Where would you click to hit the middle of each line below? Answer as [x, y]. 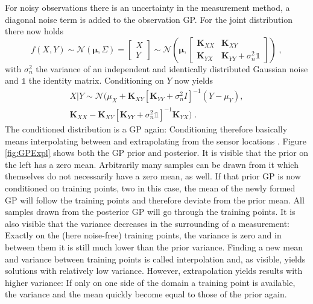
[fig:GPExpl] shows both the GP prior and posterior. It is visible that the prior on [157, 153]
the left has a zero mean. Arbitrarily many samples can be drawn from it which [152, 164]
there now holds [34, 31]
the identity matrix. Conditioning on [96, 80]
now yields [194, 80]
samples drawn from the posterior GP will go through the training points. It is [150, 212]
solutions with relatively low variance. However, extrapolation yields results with [154, 271]
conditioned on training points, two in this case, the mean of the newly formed [150, 188]
